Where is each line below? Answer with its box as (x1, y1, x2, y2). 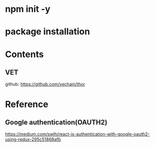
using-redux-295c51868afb (5, 137, 61, 143)
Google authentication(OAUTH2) (5, 118, 107, 126)
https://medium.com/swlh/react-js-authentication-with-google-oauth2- (5, 131, 150, 137)
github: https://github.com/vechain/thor (5, 81, 85, 87)
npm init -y (5, 3, 51, 15)
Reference (5, 99, 48, 110)
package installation (5, 26, 90, 37)
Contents (5, 48, 44, 60)
